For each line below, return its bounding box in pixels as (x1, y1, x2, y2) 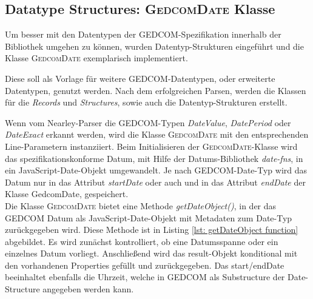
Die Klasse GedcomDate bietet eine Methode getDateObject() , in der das (5, 199, 277, 212)
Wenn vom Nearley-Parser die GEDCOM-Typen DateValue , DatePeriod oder (5, 116, 291, 129)
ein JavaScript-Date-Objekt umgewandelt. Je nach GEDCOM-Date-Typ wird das (5, 164, 308, 176)
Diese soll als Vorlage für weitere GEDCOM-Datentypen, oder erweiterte (5, 72, 275, 84)
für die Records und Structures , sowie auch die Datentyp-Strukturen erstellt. (5, 96, 288, 109)
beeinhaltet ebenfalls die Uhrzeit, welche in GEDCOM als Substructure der (5, 270, 285, 283)
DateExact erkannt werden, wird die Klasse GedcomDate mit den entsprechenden (5, 128, 309, 141)
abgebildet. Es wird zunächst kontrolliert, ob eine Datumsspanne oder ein (5, 235, 278, 247)
